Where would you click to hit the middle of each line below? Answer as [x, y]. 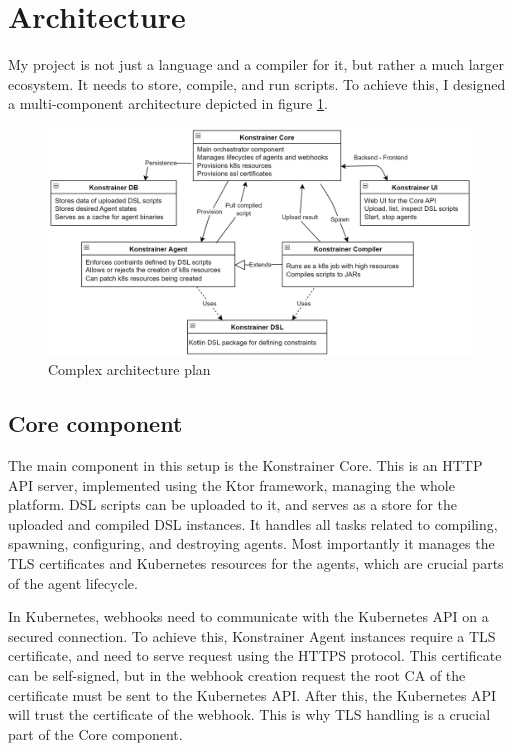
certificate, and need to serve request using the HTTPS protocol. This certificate [255, 655]
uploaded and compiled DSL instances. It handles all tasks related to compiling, [253, 523]
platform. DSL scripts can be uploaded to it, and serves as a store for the [233, 504]
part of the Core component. [95, 733]
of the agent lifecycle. [73, 582]
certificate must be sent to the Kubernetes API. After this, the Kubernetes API [252, 694]
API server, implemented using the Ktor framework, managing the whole [231, 484]
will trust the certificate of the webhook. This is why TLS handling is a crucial [249, 714]
